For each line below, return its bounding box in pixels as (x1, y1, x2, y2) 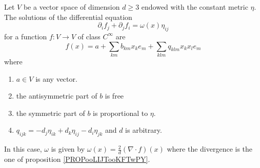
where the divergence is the (167, 143, 253, 154)
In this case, (4, 143, 42, 154)
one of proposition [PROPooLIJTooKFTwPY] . (4, 153, 150, 164)
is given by (51, 143, 85, 154)
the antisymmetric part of (16, 90, 97, 101)
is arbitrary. (125, 125, 162, 135)
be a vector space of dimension (23, 2, 120, 12)
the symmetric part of (16, 107, 85, 118)
